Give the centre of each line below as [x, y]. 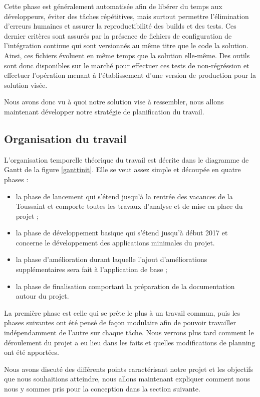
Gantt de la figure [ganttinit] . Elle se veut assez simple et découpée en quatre [122, 169]
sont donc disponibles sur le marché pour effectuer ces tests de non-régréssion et [127, 65]
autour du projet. [42, 296]
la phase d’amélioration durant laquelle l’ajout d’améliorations [111, 259]
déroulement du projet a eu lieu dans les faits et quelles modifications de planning [130, 342]
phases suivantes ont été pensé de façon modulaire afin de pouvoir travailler [120, 322]
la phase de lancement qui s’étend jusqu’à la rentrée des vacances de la [124, 196]
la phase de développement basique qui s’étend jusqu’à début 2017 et [122, 233]
